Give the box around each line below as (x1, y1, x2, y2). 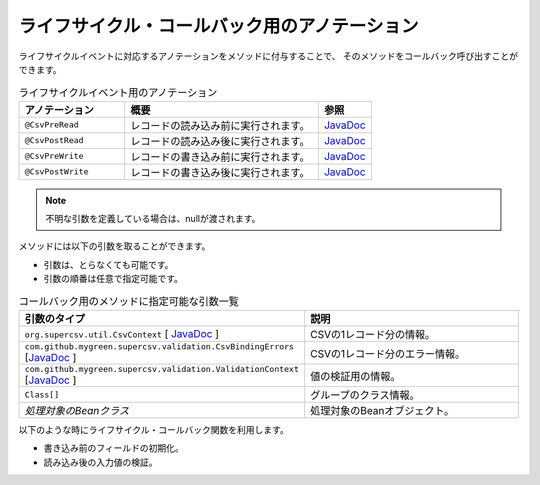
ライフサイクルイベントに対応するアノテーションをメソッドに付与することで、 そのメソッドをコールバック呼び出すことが (18, 50, 519, 62)
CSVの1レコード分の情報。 (310, 328, 436, 342)
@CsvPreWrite (24, 151, 84, 162)
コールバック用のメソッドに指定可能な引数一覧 (18, 294, 240, 308)
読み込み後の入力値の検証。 (43, 456, 158, 468)
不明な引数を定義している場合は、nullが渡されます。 (45, 213, 261, 225)
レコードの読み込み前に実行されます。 (130, 118, 310, 132)
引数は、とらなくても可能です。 (43, 258, 174, 270)
